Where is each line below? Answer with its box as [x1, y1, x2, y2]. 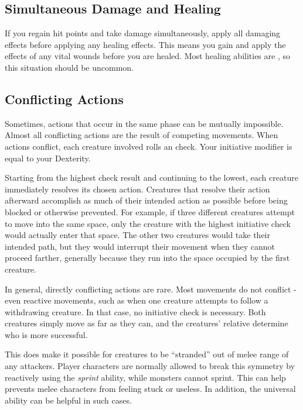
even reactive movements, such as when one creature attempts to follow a [5, 294, 268, 306]
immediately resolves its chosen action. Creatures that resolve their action [5, 182, 270, 195]
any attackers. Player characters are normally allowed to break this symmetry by [5, 360, 295, 372]
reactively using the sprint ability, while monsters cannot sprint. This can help [5, 371, 286, 383]
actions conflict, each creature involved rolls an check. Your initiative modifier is [5, 140, 292, 152]
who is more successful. [5, 328, 88, 340]
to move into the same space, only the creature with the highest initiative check [5, 217, 291, 229]
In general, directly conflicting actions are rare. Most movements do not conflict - [5, 282, 297, 295]
